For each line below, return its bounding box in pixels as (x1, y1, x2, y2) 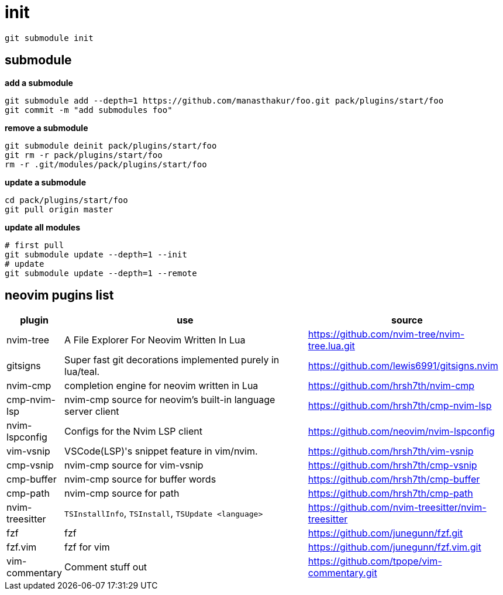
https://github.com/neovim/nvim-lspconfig (308, 425, 495, 438)
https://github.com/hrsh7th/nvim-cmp (308, 380, 475, 392)
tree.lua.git (308, 340, 355, 352)
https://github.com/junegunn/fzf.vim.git (308, 541, 481, 553)
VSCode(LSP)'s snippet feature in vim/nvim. (64, 445, 258, 458)
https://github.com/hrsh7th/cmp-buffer (308, 473, 480, 486)
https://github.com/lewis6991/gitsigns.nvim (308, 360, 498, 372)
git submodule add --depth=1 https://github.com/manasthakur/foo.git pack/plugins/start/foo (5, 95, 444, 105)
